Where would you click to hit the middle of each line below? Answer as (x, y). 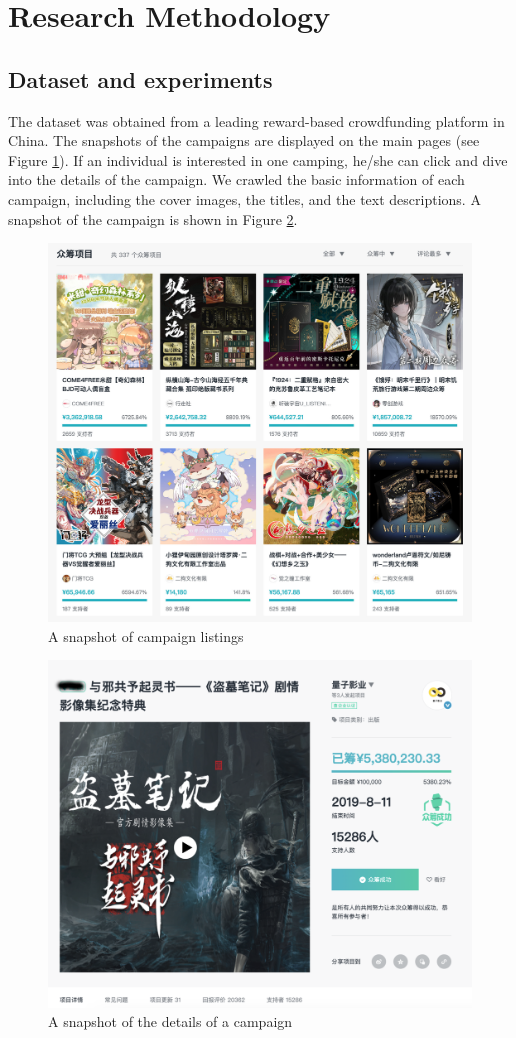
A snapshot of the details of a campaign (170, 1021)
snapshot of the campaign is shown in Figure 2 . (153, 218)
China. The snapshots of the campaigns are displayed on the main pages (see (244, 140)
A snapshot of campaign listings (146, 635)
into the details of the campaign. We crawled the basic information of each (236, 179)
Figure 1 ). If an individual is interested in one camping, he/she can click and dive (258, 159)
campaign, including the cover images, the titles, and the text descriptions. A (244, 198)
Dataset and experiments (140, 78)
